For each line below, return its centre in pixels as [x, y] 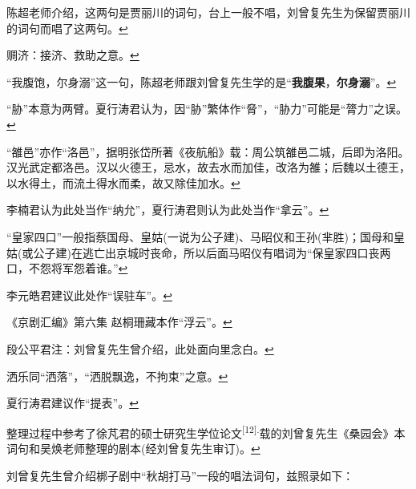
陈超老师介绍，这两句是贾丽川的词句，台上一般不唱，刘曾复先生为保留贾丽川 [208, 12]
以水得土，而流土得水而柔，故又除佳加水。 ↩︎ [123, 182]
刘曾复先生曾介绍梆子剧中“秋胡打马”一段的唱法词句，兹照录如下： [180, 475]
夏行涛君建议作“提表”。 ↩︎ [73, 403]
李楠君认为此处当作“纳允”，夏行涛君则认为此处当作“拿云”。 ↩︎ [168, 210]
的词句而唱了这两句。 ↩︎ [67, 28]
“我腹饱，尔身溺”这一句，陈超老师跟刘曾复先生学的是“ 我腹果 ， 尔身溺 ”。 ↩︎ [202, 81]
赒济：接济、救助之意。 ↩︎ [73, 55]
